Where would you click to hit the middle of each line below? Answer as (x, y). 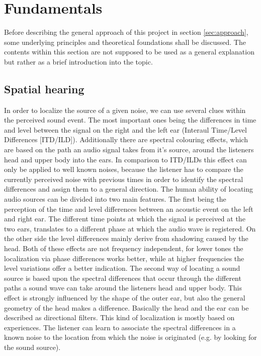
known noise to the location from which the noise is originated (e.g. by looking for (130, 337)
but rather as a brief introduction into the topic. (78, 61)
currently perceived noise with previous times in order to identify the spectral (124, 179)
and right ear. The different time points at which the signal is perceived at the (125, 219)
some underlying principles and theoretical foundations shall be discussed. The (125, 42)
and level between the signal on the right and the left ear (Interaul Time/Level (125, 129)
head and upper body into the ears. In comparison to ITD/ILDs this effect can (125, 159)
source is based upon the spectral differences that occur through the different (123, 278)
